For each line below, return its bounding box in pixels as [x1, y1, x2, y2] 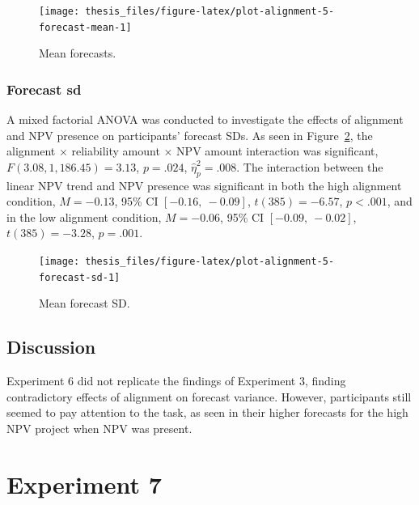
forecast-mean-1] [39, 21, 132, 33]
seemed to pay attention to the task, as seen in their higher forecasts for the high [6, 404, 408, 421]
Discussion [6, 334, 96, 359]
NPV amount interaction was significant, [176, 142, 379, 159]
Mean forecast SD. [39, 295, 130, 312]
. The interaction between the [236, 158, 383, 175]
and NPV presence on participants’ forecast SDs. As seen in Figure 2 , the [6, 126, 373, 143]
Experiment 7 [6, 467, 162, 500]
